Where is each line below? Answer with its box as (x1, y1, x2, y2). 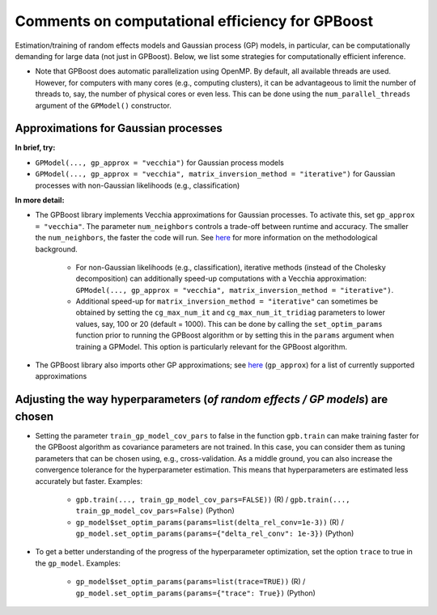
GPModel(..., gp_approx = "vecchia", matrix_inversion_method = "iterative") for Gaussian (35, 169, 396, 179)
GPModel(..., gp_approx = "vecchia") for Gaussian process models (35, 158, 285, 168)
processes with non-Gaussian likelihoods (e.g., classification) (35, 180, 240, 190)
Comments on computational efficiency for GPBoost (15, 12, 374, 30)
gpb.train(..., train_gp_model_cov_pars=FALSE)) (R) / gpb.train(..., (75, 494, 350, 504)
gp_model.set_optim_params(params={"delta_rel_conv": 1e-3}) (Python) (75, 528, 354, 538)
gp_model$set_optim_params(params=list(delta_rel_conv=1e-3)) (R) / (75, 517, 344, 527)
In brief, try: (15, 142, 56, 153)
